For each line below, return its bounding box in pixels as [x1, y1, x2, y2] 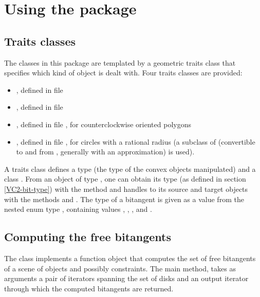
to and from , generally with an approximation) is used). [16, 146, 195, 157]
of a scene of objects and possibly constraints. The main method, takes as [4, 263, 236, 273]
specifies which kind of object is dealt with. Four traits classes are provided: [4, 67, 243, 78]
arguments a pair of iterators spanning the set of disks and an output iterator [4, 273, 249, 284]
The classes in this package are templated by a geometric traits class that [4, 57, 236, 68]
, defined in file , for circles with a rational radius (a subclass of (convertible [16, 136, 255, 147]
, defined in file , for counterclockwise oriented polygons [16, 118, 191, 129]
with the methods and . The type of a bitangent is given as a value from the [4, 193, 244, 204]
